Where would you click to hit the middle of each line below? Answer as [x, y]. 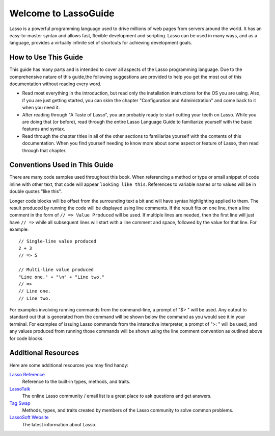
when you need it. [41, 108]
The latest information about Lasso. [59, 424]
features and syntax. [44, 129]
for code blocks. [26, 338]
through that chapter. [44, 150]
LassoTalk [20, 389]
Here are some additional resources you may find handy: [69, 365]
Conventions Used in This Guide [62, 165]
